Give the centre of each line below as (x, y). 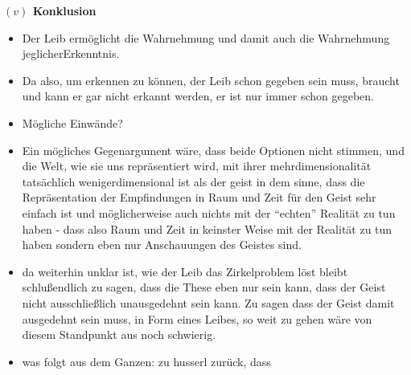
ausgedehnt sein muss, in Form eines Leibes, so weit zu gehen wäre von (197, 318)
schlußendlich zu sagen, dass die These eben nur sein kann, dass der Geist (204, 287)
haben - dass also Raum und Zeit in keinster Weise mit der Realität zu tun (207, 228)
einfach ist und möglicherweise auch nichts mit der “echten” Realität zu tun (209, 212)
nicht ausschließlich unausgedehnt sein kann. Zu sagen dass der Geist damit (208, 302)
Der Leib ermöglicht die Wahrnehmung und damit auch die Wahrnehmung (206, 37)
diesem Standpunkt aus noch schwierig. (119, 334)
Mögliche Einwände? (72, 122)
